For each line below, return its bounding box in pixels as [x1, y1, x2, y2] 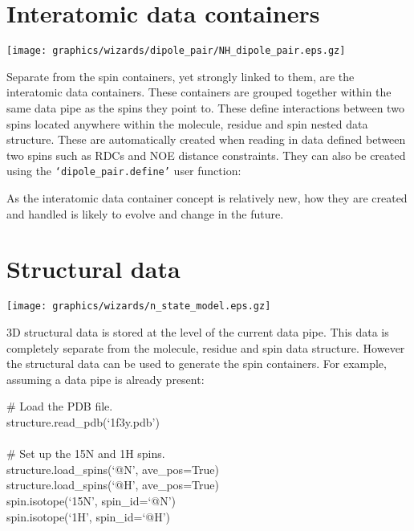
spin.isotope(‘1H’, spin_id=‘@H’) [6, 508, 171, 525]
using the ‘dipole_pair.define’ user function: [6, 162, 241, 179]
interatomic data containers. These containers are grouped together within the [6, 84, 392, 100]
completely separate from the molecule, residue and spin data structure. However [6, 339, 405, 356]
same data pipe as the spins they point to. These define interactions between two [6, 99, 404, 116]
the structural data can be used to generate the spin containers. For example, [6, 355, 387, 372]
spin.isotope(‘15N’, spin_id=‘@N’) [6, 492, 177, 509]
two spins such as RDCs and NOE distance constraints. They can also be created [6, 146, 406, 163]
